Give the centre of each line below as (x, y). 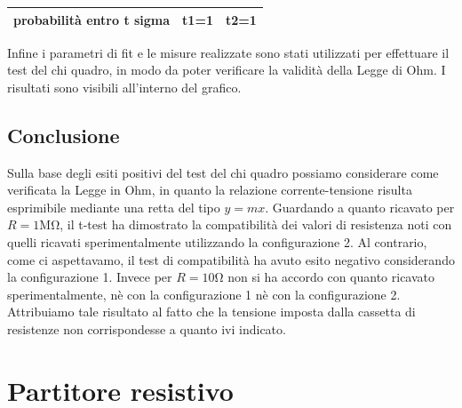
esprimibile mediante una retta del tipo (114, 207)
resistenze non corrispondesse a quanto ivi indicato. (147, 328)
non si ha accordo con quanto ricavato (331, 277)
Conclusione (64, 135)
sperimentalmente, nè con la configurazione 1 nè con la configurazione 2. (204, 294)
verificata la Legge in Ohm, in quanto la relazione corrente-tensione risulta (210, 190)
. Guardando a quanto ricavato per (360, 207)
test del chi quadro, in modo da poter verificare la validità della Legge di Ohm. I (227, 70)
